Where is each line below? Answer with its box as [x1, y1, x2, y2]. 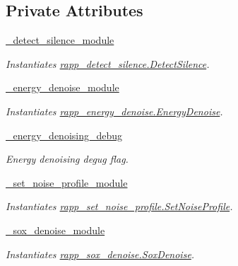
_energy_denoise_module [6, 80, 119, 95]
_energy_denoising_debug [6, 127, 123, 142]
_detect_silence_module [6, 33, 114, 47]
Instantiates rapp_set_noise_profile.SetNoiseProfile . [6, 199, 233, 214]
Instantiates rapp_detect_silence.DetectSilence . [6, 56, 210, 71]
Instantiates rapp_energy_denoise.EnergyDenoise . [6, 103, 223, 118]
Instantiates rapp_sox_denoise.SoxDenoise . [6, 246, 195, 261]
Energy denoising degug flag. [6, 151, 129, 166]
